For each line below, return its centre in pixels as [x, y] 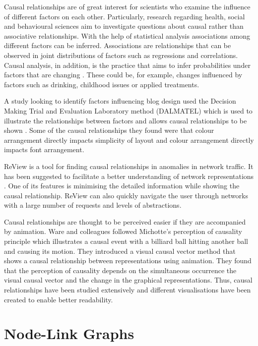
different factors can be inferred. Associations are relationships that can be [118, 45]
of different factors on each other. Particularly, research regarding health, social [125, 16]
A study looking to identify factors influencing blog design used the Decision [120, 101]
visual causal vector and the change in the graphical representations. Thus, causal [128, 280]
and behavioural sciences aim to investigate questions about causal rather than [124, 26]
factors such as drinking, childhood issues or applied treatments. [102, 84]
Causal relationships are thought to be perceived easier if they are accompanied [125, 221]
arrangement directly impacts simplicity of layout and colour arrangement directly [129, 140]
